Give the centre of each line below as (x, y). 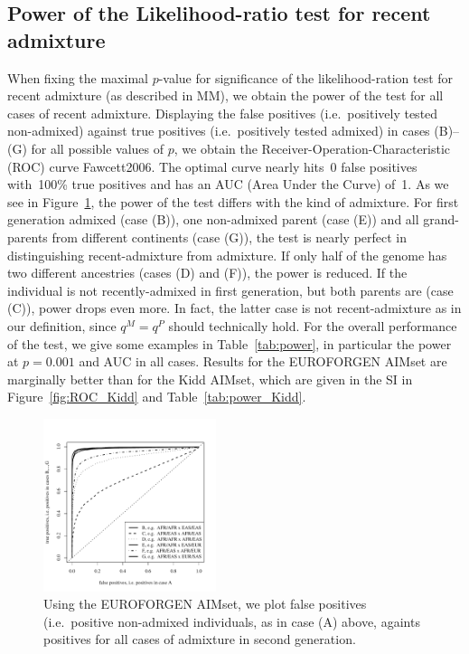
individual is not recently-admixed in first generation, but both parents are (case (230, 290)
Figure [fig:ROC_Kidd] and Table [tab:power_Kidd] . (157, 397)
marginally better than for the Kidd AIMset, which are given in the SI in (210, 379)
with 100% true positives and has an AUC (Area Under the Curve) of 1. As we (228, 184)
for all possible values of (98, 148)
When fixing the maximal (78, 77)
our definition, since (62, 325)
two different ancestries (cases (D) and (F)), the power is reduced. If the (207, 273)
